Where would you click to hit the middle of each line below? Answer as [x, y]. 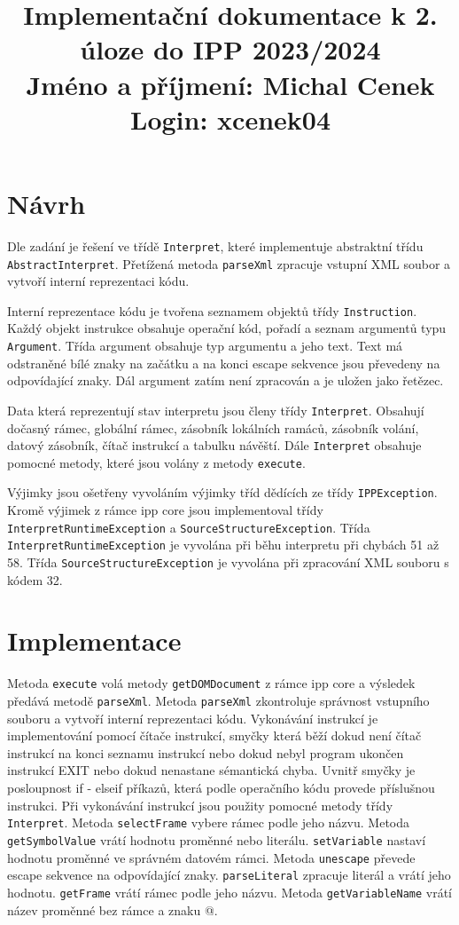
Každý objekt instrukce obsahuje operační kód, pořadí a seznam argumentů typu [227, 328]
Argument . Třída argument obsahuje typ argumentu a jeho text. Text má [205, 346]
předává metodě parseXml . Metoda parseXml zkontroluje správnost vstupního [218, 701]
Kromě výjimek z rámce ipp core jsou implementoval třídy [165, 510]
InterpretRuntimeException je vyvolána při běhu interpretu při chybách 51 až [223, 545]
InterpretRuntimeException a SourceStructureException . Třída [189, 527]
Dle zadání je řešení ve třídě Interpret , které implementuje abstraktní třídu [215, 245]
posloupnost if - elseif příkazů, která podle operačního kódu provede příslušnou [221, 788]
